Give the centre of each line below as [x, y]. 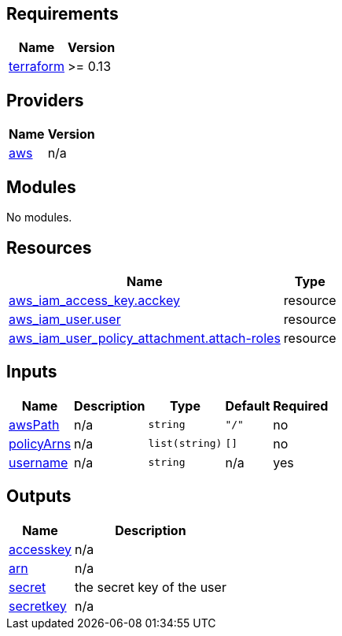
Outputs [39, 497]
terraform [37, 67]
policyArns [40, 443]
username [39, 462]
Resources [49, 247]
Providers [45, 100]
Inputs [32, 372]
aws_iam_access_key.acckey [94, 300]
